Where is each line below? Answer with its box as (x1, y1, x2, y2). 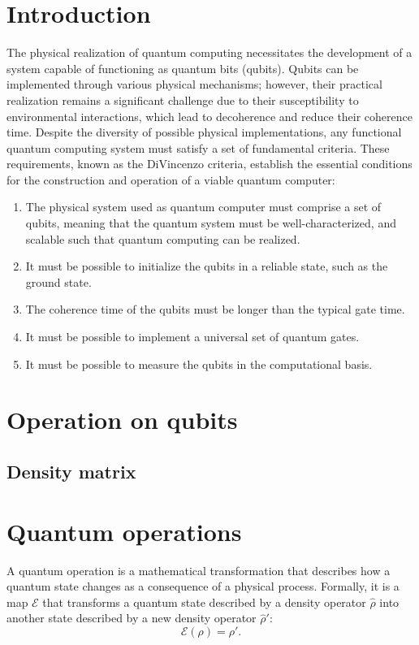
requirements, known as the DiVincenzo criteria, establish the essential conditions (6, 155, 413, 172)
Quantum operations (6, 514, 242, 548)
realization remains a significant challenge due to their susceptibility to (6, 91, 359, 108)
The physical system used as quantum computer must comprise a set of (25, 198, 382, 215)
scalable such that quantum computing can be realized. (25, 230, 300, 247)
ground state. (25, 273, 92, 290)
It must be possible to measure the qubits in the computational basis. (25, 355, 373, 372)
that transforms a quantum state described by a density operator (42, 593, 366, 610)
